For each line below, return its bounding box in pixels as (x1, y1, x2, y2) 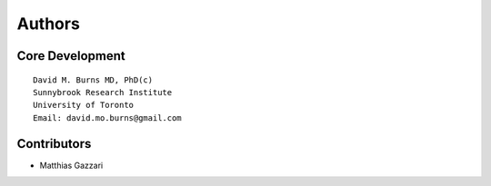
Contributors (16, 136, 92, 152)
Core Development (16, 48, 126, 64)
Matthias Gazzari (39, 160, 104, 171)
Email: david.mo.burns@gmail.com (33, 113, 182, 122)
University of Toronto (33, 100, 135, 111)
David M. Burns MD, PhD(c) (33, 74, 154, 85)
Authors (16, 14, 81, 34)
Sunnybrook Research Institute (33, 87, 173, 97)
